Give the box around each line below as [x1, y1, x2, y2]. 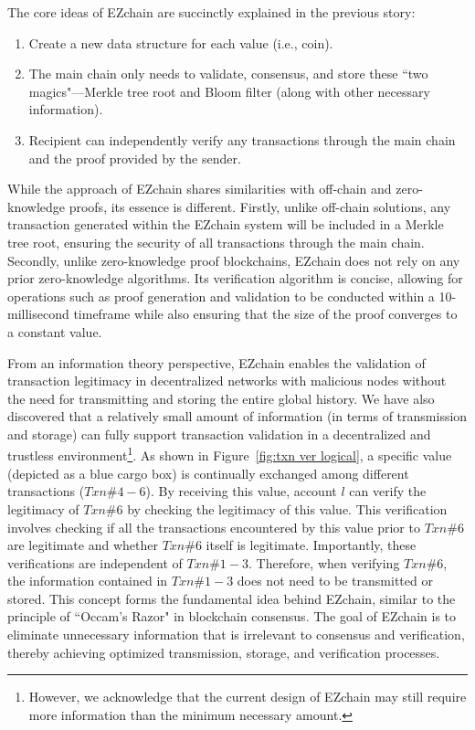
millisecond [7, 304, 69, 323]
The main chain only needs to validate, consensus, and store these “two [28, 64, 428, 83]
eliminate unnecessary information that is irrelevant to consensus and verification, [7, 625, 465, 644]
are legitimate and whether [7, 535, 158, 555]
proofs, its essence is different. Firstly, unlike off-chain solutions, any [69, 196, 451, 216]
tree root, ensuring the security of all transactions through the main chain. [7, 232, 425, 251]
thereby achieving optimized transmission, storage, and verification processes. [7, 642, 440, 661]
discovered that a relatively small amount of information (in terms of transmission [7, 407, 468, 426]
